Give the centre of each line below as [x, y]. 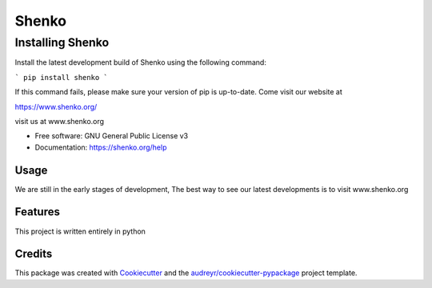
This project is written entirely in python [80, 231]
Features [37, 212]
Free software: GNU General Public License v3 [112, 136]
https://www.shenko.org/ [56, 106]
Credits [34, 254]
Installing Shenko [62, 42]
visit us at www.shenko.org [59, 121]
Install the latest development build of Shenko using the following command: [141, 62]
